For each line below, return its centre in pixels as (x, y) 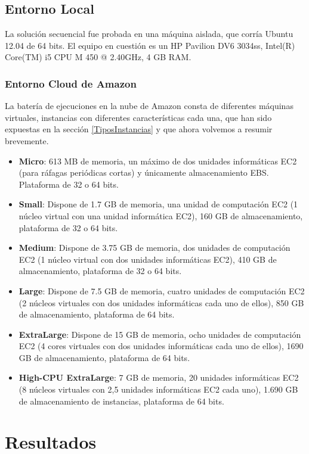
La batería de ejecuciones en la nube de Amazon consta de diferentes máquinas (149, 106)
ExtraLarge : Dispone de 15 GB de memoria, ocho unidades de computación (160, 334)
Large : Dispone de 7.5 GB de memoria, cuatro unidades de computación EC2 (162, 290)
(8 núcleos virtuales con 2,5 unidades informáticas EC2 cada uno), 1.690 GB (158, 389)
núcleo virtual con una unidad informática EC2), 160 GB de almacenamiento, (161, 215)
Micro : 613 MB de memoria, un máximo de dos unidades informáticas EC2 (158, 161)
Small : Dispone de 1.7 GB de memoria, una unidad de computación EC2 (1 (158, 204)
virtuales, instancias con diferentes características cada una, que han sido (138, 117)
